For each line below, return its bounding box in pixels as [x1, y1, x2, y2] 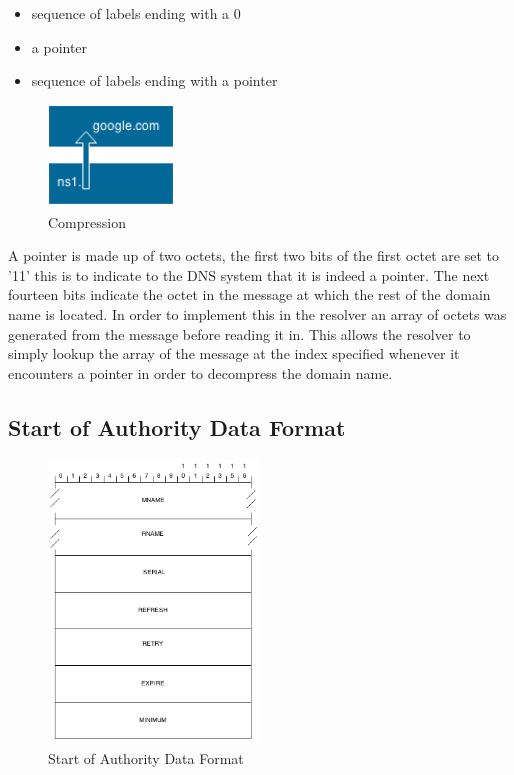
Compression [48, 211, 126, 232]
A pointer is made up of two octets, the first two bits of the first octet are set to [8, 245, 499, 266]
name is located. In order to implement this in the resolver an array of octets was [8, 303, 507, 324]
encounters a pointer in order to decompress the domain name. [8, 362, 393, 383]
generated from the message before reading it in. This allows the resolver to [8, 323, 471, 344]
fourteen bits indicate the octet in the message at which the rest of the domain [8, 284, 491, 305]
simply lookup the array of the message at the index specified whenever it [8, 343, 460, 364]
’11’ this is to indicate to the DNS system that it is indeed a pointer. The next [8, 264, 490, 285]
